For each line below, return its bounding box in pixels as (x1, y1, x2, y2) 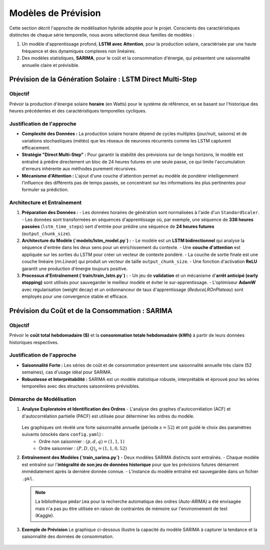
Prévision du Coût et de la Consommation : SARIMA (9, 306, 172, 315)
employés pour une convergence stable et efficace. (21, 293, 128, 299)
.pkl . (21, 475, 34, 481)
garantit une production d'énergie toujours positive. (21, 265, 127, 271)
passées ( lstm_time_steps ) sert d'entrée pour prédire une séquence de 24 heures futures (21, 223, 214, 229)
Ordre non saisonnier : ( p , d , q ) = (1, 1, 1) (38, 438, 125, 444)
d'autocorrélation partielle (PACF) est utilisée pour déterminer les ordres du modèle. (21, 413, 194, 419)
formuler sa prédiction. (21, 186, 69, 192)
